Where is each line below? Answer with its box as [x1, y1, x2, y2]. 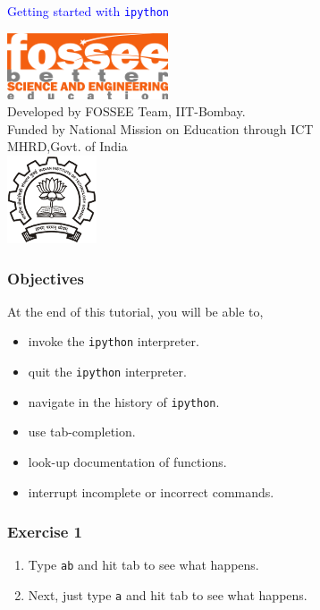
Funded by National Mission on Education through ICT [7, 119, 314, 138]
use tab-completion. [28, 422, 136, 441]
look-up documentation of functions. [28, 453, 227, 470]
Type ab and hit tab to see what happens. [28, 555, 259, 574]
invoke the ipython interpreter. [28, 332, 199, 351]
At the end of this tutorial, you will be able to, [7, 301, 264, 320]
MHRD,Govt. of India [7, 137, 128, 156]
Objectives [7, 267, 84, 289]
